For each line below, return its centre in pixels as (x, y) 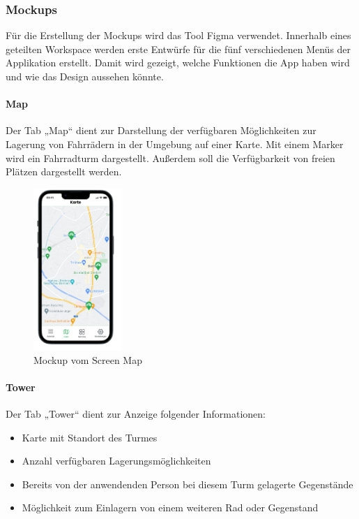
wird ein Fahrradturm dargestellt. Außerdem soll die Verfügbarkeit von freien (170, 158)
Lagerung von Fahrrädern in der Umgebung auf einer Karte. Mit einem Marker (175, 144)
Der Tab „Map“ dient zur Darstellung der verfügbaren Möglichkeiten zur (161, 130)
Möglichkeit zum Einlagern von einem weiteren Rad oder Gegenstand (170, 507)
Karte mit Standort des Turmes (90, 437)
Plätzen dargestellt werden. (64, 171)
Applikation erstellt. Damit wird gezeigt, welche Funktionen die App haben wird (178, 63)
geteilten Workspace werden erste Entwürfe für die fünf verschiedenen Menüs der (178, 49)
